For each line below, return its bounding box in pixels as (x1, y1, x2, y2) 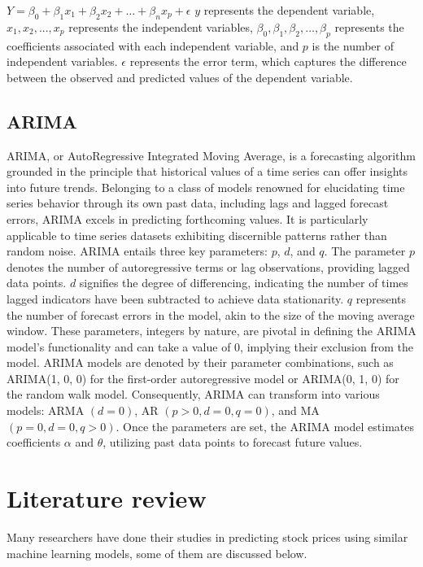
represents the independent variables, (68, 18, 253, 35)
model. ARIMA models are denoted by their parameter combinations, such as (7, 354, 394, 371)
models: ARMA (7, 402, 85, 419)
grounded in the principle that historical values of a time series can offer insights (7, 163, 408, 180)
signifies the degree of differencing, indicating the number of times (79, 274, 408, 291)
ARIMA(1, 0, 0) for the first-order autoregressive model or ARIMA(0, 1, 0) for (7, 369, 399, 386)
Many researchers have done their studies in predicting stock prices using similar (7, 528, 408, 545)
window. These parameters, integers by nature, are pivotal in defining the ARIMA (7, 322, 416, 339)
